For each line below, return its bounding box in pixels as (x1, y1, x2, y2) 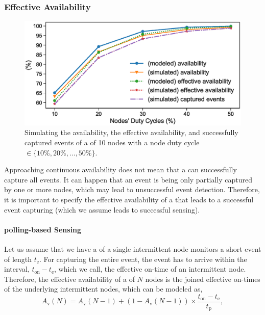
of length (4, 253, 32, 264)
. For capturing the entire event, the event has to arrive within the (39, 253, 247, 264)
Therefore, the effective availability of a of (4, 273, 135, 284)
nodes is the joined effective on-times (145, 273, 260, 284)
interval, (4, 264, 30, 274)
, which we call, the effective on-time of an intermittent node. (54, 264, 246, 274)
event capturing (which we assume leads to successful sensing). (4, 204, 200, 215)
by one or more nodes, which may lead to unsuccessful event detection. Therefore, (4, 184, 260, 195)
